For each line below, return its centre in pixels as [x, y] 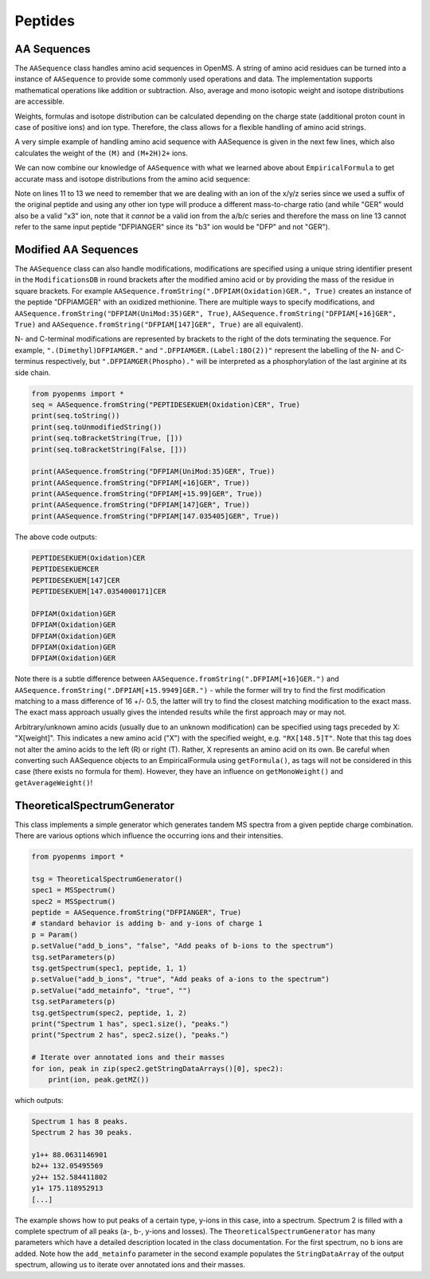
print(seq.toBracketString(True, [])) [107, 438]
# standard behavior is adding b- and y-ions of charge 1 [147, 923]
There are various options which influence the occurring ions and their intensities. [149, 835]
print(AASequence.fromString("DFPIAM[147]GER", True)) [141, 505]
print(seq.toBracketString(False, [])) [109, 449]
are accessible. [40, 102]
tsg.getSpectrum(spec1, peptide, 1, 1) [109, 968]
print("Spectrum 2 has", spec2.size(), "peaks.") [130, 1035]
